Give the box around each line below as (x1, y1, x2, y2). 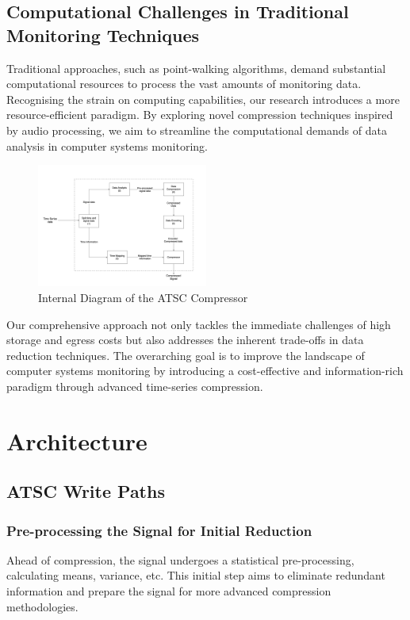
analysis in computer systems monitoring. (6, 137, 209, 154)
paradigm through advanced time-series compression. (6, 377, 263, 394)
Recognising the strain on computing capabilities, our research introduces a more (6, 90, 400, 107)
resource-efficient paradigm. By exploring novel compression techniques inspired (6, 106, 393, 123)
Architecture (6, 424, 148, 457)
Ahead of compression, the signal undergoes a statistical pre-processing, (6, 551, 354, 568)
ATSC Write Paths (6, 479, 165, 503)
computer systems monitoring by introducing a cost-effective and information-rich (6, 362, 404, 379)
